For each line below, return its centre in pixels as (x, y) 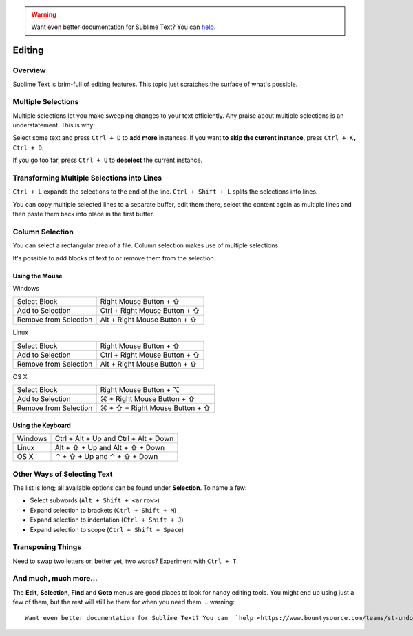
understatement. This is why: (54, 125)
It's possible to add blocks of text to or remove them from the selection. (114, 258)
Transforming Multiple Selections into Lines (87, 178)
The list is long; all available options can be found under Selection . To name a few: (130, 488)
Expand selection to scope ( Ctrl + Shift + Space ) (107, 529)
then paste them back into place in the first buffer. (84, 214)
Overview (29, 70)
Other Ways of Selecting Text (63, 474)
